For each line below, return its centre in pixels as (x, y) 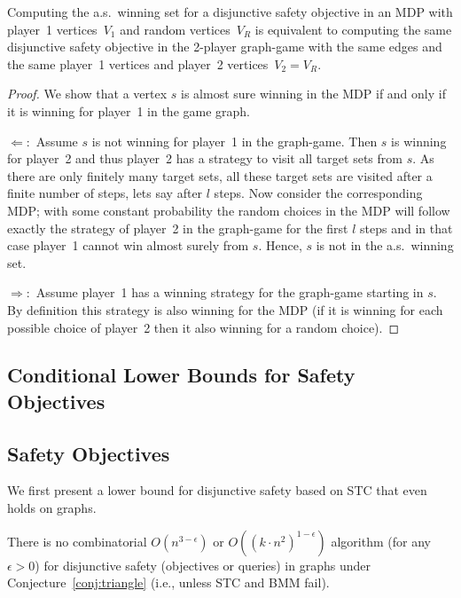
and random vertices (175, 29)
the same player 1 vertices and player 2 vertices (138, 63)
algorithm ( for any (381, 541)
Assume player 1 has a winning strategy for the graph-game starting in (230, 292)
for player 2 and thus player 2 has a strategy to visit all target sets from (205, 158)
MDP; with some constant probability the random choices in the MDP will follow (229, 210)
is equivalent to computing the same (353, 29)
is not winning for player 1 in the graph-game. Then (234, 141)
